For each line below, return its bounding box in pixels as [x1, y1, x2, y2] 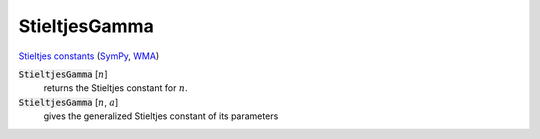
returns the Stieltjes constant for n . [43, 82, 189, 94]
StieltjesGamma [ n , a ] [18, 96, 119, 108]
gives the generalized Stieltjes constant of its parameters [43, 110, 279, 122]
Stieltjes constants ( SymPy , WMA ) [18, 50, 160, 62]
